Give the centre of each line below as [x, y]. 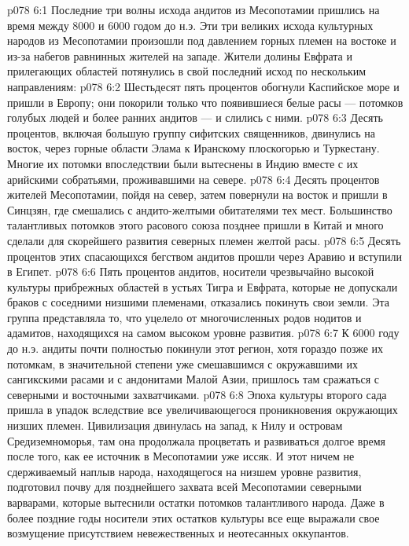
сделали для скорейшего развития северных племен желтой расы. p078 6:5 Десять [204, 240]
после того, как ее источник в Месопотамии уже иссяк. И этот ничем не [181, 456]
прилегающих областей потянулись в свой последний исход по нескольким [187, 71]
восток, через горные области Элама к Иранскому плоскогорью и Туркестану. [193, 148]
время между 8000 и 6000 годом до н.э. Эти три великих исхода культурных [190, 25]
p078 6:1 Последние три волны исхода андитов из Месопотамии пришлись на [193, 9]
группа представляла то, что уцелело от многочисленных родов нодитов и [184, 317]
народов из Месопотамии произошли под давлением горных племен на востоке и [202, 40]
